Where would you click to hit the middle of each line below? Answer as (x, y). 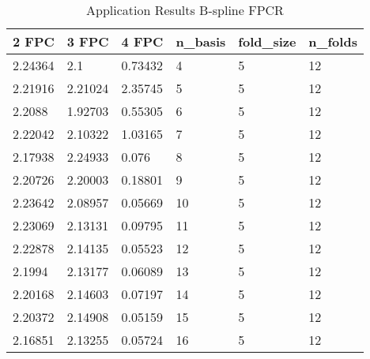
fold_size (267, 41)
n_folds (333, 41)
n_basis (201, 41)
